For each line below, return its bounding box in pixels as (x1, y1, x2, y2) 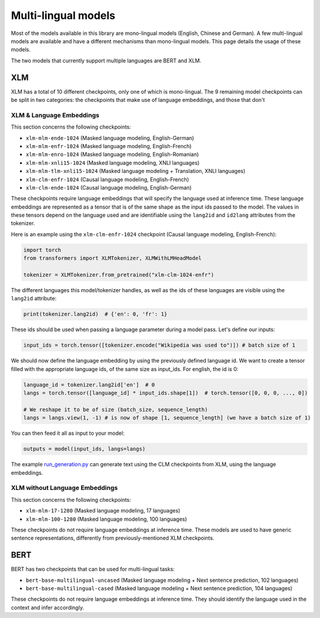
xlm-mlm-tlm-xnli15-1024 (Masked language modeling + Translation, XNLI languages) (25, 168, 246, 175)
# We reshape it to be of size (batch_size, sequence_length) (23, 406, 208, 413)
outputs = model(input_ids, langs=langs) (23, 446, 146, 453)
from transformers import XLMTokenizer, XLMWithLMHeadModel (23, 255, 202, 262)
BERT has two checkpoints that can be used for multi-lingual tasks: (11, 566, 175, 573)
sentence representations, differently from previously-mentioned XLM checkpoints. (11, 534, 215, 542)
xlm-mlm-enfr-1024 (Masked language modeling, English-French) (25, 142, 192, 149)
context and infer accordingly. (11, 604, 84, 611)
